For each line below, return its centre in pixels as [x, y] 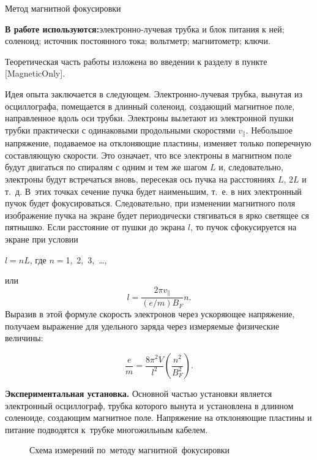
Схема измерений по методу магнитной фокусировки [130, 450]
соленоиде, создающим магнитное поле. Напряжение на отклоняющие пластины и [158, 417]
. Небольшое [269, 130]
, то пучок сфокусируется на [244, 227]
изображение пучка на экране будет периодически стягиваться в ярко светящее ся [157, 215]
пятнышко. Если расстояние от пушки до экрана [95, 227]
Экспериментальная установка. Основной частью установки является [139, 393]
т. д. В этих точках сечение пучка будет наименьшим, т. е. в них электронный [153, 191]
